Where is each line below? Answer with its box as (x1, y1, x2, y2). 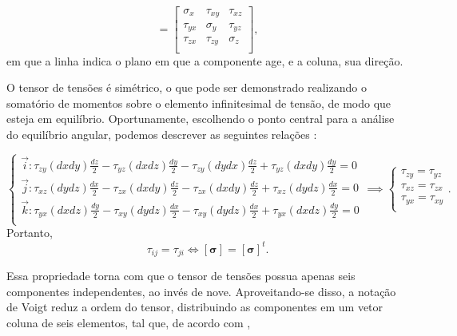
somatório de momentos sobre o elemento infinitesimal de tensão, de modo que (6, 94, 391, 111)
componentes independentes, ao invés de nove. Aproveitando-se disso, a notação (6, 283, 396, 299)
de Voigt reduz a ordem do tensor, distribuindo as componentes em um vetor (6, 298, 383, 315)
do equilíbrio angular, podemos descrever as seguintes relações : (6, 125, 317, 142)
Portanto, (6, 224, 53, 241)
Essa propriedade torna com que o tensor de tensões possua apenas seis (6, 267, 356, 284)
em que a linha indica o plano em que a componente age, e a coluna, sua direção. (6, 52, 403, 69)
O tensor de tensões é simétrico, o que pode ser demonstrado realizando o (6, 79, 367, 96)
